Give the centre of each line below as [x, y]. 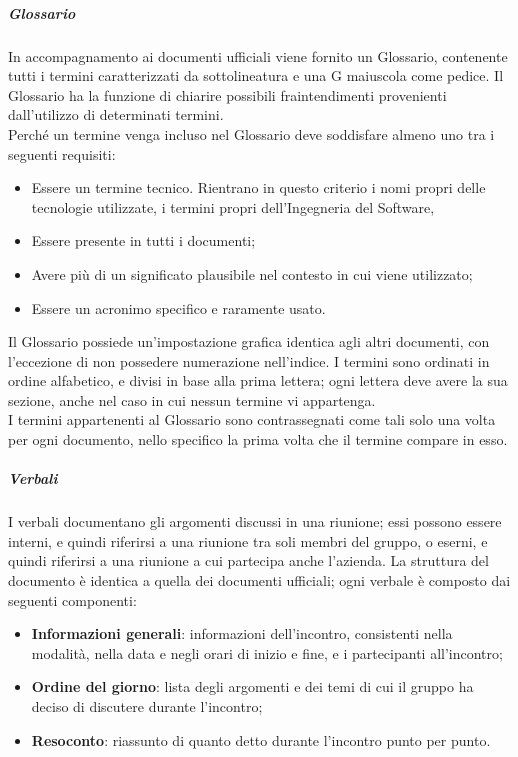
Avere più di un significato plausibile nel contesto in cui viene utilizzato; [252, 273]
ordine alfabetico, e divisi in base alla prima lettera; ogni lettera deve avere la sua [258, 380]
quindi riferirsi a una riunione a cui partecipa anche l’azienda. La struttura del [248, 560]
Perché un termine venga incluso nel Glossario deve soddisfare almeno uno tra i [251, 133]
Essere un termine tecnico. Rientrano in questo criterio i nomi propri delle [258, 187]
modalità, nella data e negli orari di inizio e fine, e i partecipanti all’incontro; [267, 652]
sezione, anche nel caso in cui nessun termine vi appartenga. [192, 399]
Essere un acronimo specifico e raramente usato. [178, 307]
